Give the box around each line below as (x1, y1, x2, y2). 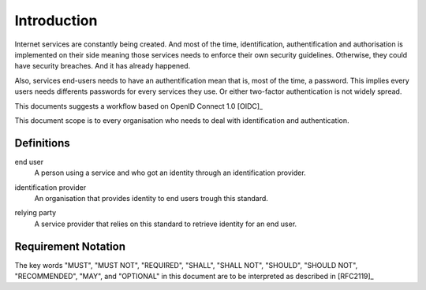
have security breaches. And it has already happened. (14, 61, 191, 71)
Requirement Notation (14, 240, 126, 253)
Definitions (14, 136, 70, 150)
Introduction (14, 12, 98, 29)
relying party (14, 208, 57, 217)
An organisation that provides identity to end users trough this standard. (34, 193, 268, 203)
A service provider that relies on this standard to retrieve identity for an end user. (34, 219, 297, 229)
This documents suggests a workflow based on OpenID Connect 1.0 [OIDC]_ (14, 101, 263, 110)
